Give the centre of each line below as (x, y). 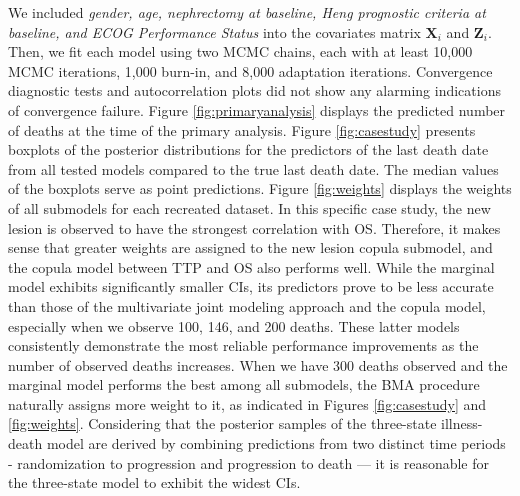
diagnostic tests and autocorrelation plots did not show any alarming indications (254, 90)
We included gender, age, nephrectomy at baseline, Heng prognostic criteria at (247, 12)
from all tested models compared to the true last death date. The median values (253, 168)
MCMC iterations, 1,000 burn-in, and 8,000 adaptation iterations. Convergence (250, 70)
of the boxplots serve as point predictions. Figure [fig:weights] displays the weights (260, 188)
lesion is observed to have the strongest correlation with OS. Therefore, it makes (254, 227)
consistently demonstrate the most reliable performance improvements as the (243, 345)
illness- (462, 423)
